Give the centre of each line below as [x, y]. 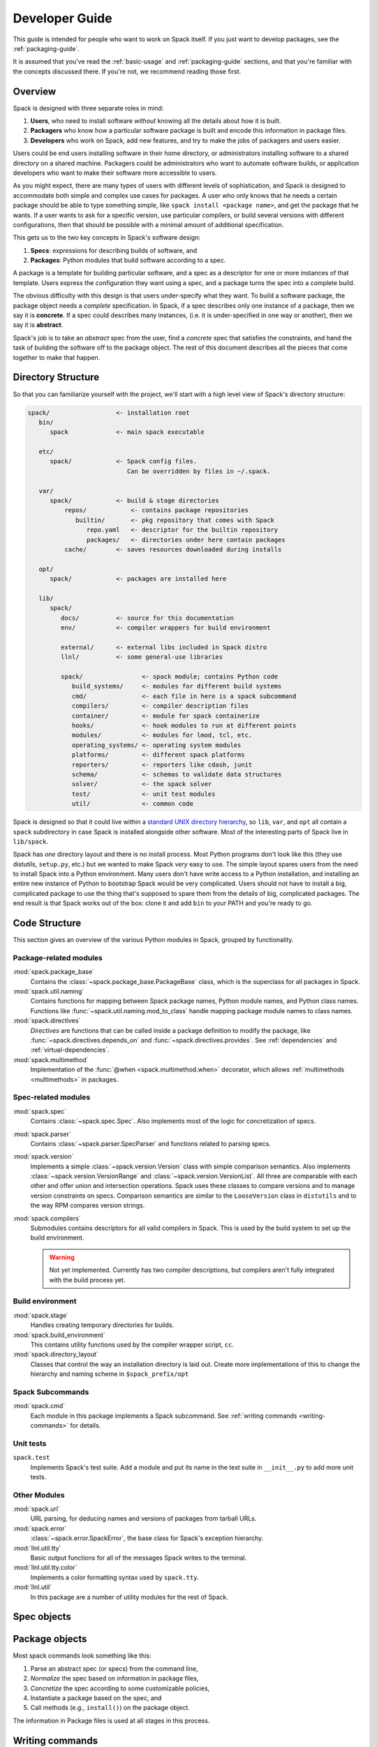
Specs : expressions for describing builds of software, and [114, 250]
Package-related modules [58, 957]
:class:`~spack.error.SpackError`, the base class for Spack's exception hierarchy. [147, 1538]
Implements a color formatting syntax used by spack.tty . [114, 1577]
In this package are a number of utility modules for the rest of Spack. [129, 1597]
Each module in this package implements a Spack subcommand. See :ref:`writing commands [164, 1416]
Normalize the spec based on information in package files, [114, 1679]
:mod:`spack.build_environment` [59, 1335]
